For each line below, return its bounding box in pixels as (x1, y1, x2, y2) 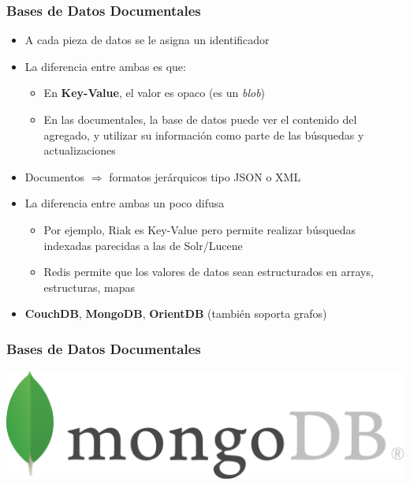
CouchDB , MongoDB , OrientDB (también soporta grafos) (24, 305, 327, 322)
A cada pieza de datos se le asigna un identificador (24, 32, 270, 48)
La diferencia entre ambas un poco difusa (24, 195, 225, 211)
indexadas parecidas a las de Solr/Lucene (43, 237, 243, 253)
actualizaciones (43, 142, 116, 159)
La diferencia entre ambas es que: (24, 58, 186, 74)
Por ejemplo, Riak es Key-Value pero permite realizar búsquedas (43, 221, 356, 237)
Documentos (24, 168, 85, 185)
